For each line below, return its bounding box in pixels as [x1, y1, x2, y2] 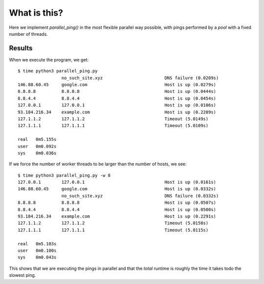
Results [9, 44, 33, 52]
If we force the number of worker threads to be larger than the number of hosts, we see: [9, 161, 187, 167]
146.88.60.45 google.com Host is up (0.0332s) [18, 186, 217, 192]
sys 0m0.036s [18, 150, 57, 156]
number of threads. [9, 31, 48, 37]
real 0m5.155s [18, 137, 57, 142]
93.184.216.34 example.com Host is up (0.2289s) [18, 109, 217, 115]
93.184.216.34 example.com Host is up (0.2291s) [18, 214, 217, 219]
